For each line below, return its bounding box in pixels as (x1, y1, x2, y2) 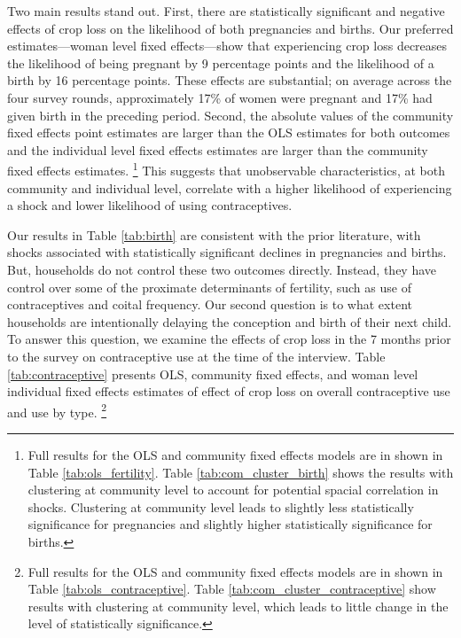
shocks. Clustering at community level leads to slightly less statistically (27, 497, 414, 516)
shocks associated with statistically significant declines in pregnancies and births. (7, 243, 447, 261)
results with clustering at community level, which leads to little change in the (27, 596, 449, 615)
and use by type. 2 (7, 400, 107, 421)
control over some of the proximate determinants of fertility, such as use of (7, 277, 411, 296)
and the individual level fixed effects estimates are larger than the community (7, 140, 428, 159)
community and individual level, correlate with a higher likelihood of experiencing (7, 178, 452, 197)
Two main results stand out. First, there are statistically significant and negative (7, 2, 445, 19)
